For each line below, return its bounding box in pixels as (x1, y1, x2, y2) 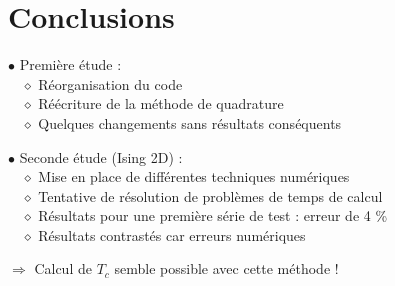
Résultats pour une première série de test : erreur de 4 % (38, 205, 388, 226)
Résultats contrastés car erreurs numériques (38, 224, 306, 245)
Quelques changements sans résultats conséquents (38, 112, 342, 133)
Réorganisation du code (38, 73, 183, 94)
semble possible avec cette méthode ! (114, 258, 339, 279)
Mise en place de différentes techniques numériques (38, 166, 350, 187)
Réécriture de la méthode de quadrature (38, 93, 284, 114)
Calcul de (34, 258, 92, 279)
